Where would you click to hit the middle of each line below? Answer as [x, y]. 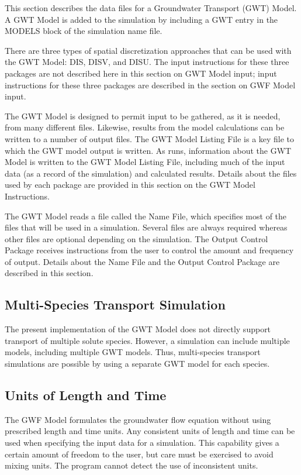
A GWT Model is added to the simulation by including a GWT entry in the [141, 19]
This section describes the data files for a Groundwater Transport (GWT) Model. [151, 8]
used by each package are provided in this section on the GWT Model [130, 185]
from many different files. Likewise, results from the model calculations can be [145, 127]
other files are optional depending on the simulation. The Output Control [136, 238]
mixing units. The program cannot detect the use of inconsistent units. [132, 465]
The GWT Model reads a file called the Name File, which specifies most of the [146, 216]
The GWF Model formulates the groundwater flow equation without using [138, 419]
